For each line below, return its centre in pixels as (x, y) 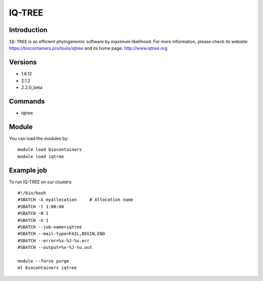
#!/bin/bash (32, 193)
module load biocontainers (50, 150)
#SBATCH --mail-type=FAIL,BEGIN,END (61, 234)
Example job (28, 170)
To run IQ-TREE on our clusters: (41, 182)
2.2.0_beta (32, 88)
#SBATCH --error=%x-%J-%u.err (54, 240)
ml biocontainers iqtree (47, 268)
